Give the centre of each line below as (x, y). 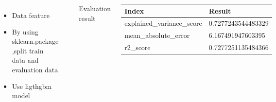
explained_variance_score (163, 23)
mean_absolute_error (157, 35)
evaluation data (35, 69)
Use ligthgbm (32, 86)
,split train (28, 50)
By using (25, 31)
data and (25, 60)
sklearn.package (35, 41)
